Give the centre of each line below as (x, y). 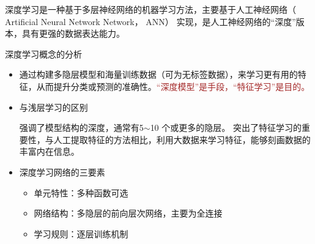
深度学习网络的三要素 (62, 172)
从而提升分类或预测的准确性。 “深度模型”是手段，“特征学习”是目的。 (173, 86)
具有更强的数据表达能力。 (73, 33)
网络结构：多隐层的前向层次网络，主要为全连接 (128, 213)
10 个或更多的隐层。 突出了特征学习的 (226, 128)
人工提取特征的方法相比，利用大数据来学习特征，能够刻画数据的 (182, 139)
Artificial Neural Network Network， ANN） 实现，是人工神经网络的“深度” (150, 21)
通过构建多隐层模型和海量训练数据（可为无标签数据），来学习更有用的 (158, 74)
